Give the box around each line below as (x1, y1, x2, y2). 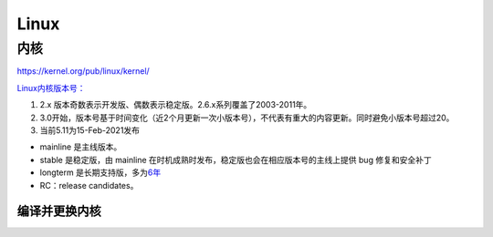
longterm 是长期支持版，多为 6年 (39, 167, 162, 178)
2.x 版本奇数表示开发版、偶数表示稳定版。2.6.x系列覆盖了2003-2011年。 (39, 99, 312, 110)
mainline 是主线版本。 (39, 141, 122, 152)
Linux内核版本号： (16, 82, 86, 93)
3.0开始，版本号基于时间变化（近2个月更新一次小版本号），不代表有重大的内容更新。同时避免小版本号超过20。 (39, 112, 455, 123)
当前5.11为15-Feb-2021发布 (39, 124, 141, 136)
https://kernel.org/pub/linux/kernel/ (16, 66, 150, 77)
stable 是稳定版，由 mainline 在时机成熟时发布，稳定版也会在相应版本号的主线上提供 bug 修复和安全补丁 (39, 154, 433, 165)
